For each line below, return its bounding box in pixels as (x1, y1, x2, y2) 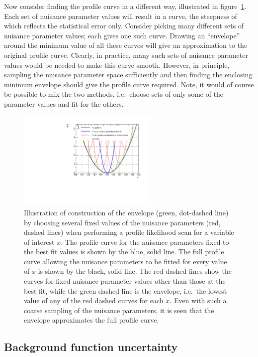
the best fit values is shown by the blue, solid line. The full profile (24, 246, 224, 257)
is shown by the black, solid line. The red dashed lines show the (38, 266, 232, 276)
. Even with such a (170, 295, 227, 306)
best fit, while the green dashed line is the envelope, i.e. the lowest (24, 285, 227, 296)
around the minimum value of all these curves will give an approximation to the (4, 40, 248, 50)
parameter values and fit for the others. (4, 98, 124, 109)
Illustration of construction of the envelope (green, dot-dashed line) (24, 207, 229, 217)
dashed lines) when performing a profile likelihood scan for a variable (24, 227, 234, 237)
